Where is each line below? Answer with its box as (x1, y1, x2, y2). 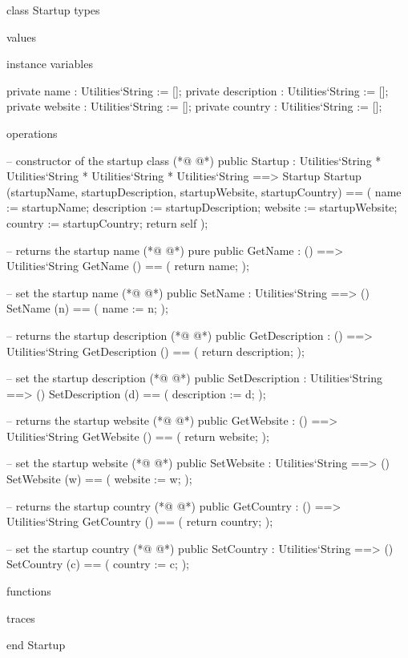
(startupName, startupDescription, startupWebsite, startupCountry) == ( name (6, 183, 402, 200)
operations (6, 124, 58, 141)
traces (6, 609, 35, 626)
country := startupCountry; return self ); (6, 214, 208, 231)
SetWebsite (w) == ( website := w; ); (6, 470, 192, 487)
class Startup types (6, 2, 100, 18)
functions (6, 583, 51, 599)
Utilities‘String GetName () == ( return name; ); (6, 257, 249, 274)
